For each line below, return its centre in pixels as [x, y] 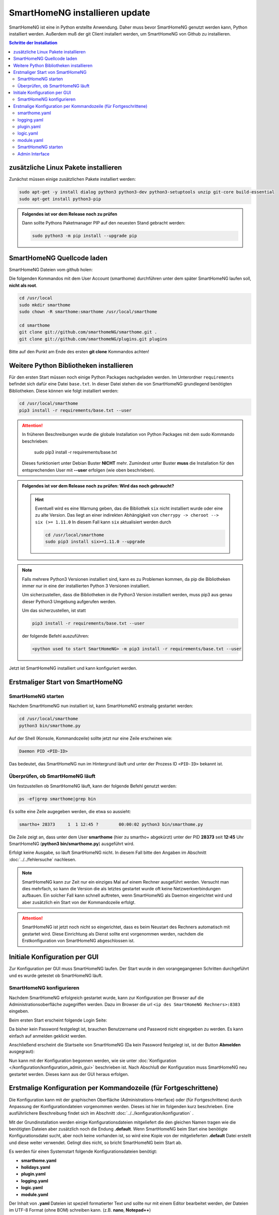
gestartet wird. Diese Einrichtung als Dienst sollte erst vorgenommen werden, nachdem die [113, 934]
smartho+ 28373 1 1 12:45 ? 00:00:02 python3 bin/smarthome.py [111, 824]
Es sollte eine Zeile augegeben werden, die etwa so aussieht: [70, 811]
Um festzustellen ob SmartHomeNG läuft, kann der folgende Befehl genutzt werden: [93, 786]
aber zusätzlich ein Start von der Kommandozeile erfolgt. [79, 902]
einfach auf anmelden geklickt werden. [48, 1036]
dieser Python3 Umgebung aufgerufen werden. [69, 601]
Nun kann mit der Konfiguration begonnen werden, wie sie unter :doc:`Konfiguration [93, 1060]
